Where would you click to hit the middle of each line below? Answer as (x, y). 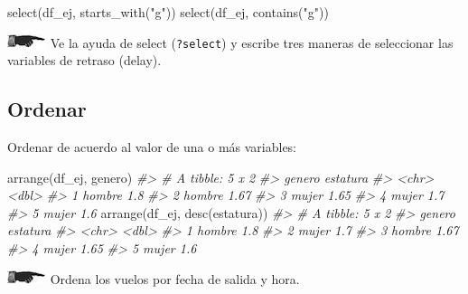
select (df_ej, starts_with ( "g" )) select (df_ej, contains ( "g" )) (168, 12)
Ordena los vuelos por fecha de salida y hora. (175, 278)
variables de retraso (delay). (84, 60)
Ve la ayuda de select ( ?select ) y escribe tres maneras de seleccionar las (252, 42)
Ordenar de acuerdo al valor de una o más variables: (152, 147)
